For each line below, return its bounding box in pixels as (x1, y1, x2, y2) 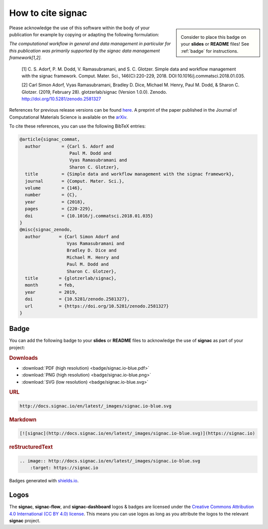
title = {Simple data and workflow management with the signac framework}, (25, 171, 234, 177)
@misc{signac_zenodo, (19, 227, 72, 233)
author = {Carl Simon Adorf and (25, 234, 119, 239)
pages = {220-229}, (25, 206, 93, 212)
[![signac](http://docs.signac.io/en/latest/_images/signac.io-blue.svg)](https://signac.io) (19, 431, 256, 436)
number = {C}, (25, 192, 78, 198)
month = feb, (25, 282, 75, 288)
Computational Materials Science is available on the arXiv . (9, 114, 128, 120)
